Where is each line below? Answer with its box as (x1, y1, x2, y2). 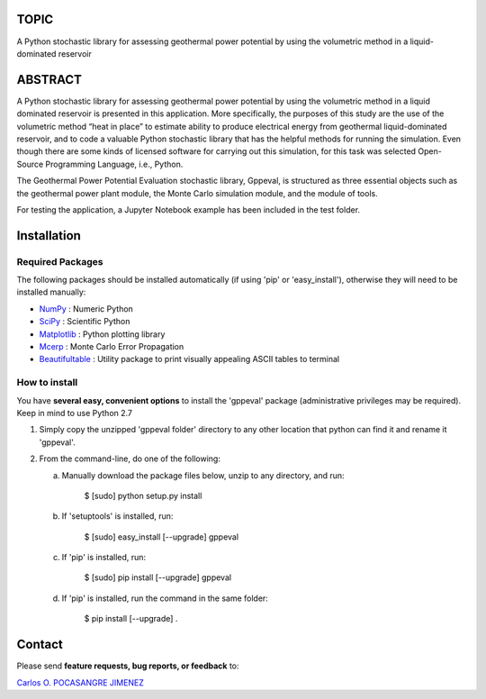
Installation (16, 228, 81, 243)
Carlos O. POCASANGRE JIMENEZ (16, 676, 144, 688)
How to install (16, 377, 78, 389)
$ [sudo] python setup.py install (84, 490, 202, 501)
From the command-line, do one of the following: (39, 453, 220, 464)
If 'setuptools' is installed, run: (61, 511, 174, 522)
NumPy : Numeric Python (39, 303, 134, 314)
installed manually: (16, 286, 86, 297)
